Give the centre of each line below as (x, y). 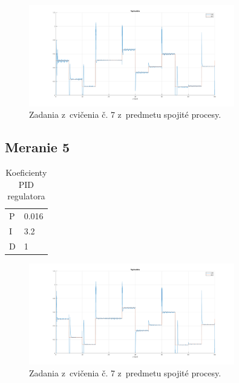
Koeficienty (26, 172)
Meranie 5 (37, 147)
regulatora (26, 196)
